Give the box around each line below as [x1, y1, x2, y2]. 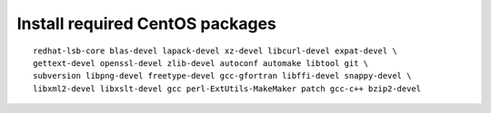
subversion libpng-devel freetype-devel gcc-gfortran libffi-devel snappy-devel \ [33, 71, 412, 81]
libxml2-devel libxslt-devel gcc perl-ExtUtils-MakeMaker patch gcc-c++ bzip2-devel [33, 83, 422, 94]
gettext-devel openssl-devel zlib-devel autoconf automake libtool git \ [33, 58, 369, 68]
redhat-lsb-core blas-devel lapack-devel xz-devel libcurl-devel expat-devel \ [33, 45, 397, 56]
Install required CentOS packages [16, 14, 276, 33]
